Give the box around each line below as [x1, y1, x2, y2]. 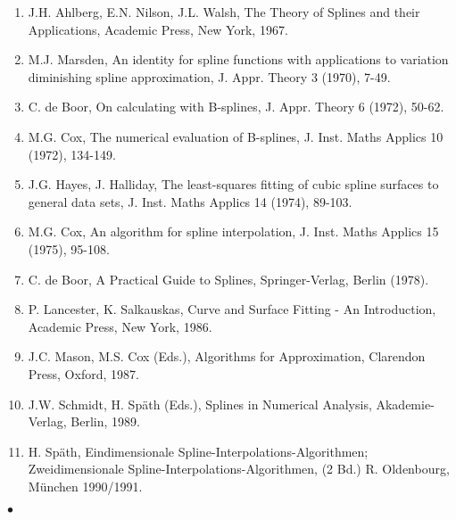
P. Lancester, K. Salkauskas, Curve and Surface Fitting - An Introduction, [28, 300, 436, 318]
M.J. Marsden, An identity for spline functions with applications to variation [28, 50, 449, 69]
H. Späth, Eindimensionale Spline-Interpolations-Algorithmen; [28, 442, 369, 460]
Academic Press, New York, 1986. [28, 317, 212, 335]
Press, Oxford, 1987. [28, 364, 139, 383]
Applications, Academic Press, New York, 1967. [28, 20, 288, 38]
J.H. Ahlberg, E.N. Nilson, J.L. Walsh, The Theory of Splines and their [28, 3, 420, 21]
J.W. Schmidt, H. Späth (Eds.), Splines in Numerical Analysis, [28, 394, 372, 413]
